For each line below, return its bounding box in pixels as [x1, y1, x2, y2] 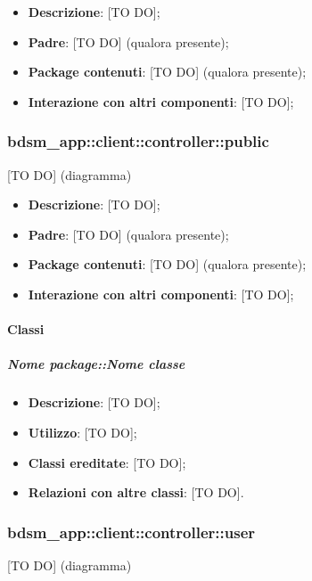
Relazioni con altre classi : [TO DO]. [28, 483, 244, 502]
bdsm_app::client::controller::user [7, 520, 256, 543]
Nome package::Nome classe [7, 355, 185, 373]
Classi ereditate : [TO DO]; [28, 453, 186, 471]
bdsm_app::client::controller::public [7, 130, 269, 152]
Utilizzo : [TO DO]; [28, 422, 137, 441]
